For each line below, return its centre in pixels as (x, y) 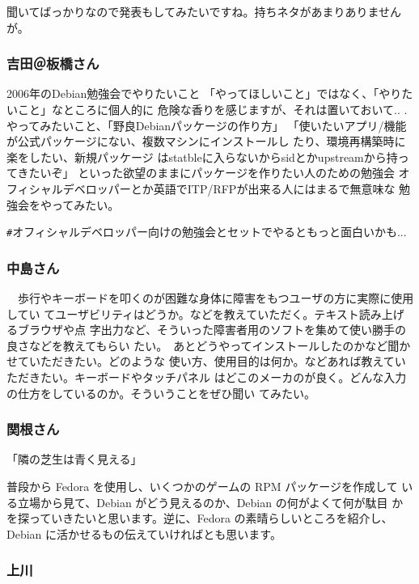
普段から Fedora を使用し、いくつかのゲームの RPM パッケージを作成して (202, 486)
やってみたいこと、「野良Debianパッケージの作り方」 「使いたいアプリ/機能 (207, 125)
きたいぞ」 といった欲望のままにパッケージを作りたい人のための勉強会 (206, 173)
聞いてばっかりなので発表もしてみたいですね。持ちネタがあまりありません (204, 11)
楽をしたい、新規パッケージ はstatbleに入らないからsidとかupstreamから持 (202, 157)
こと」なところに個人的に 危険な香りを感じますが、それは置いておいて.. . (212, 109)
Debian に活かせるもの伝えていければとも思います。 (144, 533)
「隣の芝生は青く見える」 (74, 459)
